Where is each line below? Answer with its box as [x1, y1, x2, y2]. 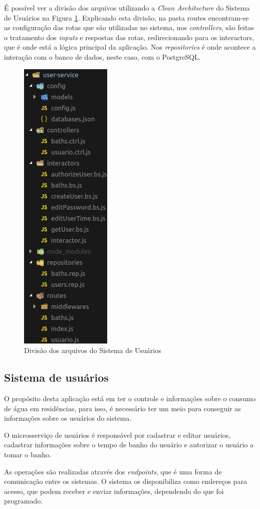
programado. [4, 495, 43, 506]
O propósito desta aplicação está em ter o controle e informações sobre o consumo [4, 393, 256, 403]
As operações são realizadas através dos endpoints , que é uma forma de [4, 466, 222, 476]
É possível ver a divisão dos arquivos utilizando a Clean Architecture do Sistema [4, 3, 250, 13]
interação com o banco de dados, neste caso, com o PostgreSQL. [4, 51, 201, 62]
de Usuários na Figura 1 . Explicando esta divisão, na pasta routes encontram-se [4, 12, 249, 23]
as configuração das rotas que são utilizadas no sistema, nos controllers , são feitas [4, 22, 254, 33]
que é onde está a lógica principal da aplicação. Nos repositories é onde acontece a [4, 42, 256, 52]
